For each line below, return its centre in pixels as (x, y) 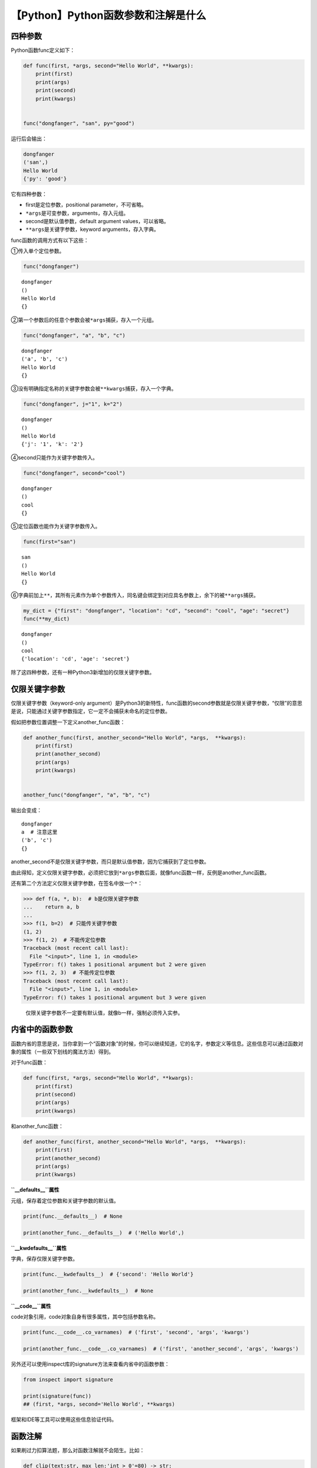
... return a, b (51, 907)
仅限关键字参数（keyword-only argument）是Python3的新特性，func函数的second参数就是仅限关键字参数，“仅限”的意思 (156, 703)
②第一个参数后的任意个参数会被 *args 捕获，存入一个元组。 (84, 319)
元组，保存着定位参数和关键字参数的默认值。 (65, 1200)
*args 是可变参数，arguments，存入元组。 (77, 213)
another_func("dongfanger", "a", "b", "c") (87, 795)
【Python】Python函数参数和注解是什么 (109, 15)
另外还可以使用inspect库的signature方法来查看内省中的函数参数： (90, 1364)
